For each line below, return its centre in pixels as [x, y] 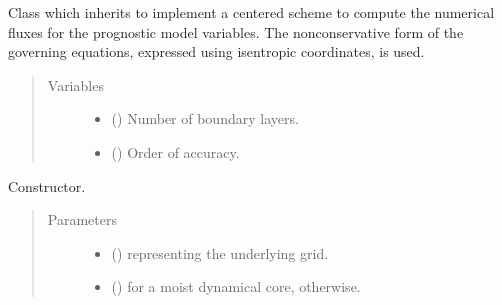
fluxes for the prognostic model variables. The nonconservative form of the [236, 31]
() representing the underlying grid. [220, 252]
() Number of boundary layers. [205, 118]
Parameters [82, 219]
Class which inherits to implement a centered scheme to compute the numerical [251, 12]
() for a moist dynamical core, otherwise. [236, 286]
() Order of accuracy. [175, 151]
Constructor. [47, 185]
